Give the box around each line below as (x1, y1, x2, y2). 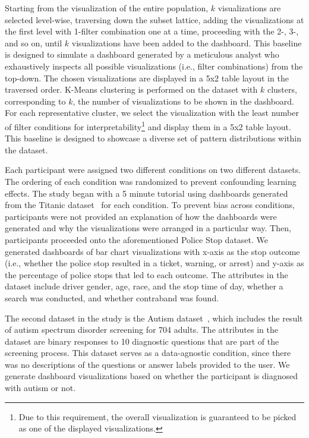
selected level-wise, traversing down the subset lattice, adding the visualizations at (5, 13, 304, 26)
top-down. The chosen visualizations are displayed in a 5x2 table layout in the (5, 71, 289, 84)
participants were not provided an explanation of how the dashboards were (5, 210, 277, 222)
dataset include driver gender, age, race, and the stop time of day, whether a (5, 280, 283, 292)
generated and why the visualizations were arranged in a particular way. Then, (5, 222, 291, 234)
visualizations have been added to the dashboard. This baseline (71, 36, 302, 49)
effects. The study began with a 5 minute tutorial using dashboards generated (5, 187, 288, 199)
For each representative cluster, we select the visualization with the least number (5, 106, 299, 119)
